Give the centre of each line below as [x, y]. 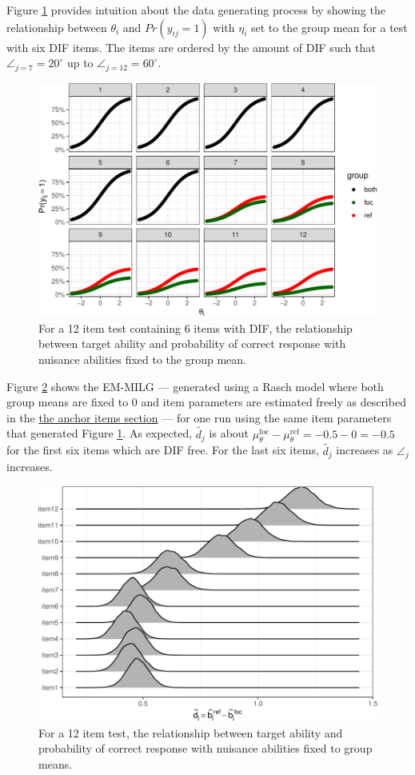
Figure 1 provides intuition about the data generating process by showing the [196, 10]
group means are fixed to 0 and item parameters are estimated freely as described [206, 402]
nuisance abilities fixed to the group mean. [142, 359]
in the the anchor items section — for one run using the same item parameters [199, 417]
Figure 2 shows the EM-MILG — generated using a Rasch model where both [195, 386]
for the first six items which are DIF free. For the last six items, [163, 450]
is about [229, 433]
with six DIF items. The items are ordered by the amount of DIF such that [191, 47]
